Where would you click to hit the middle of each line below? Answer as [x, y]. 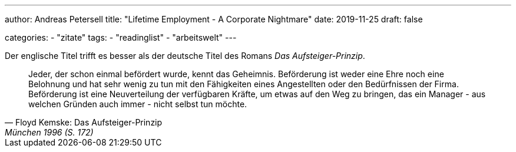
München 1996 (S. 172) [49, 132]
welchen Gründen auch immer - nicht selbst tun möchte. [138, 104]
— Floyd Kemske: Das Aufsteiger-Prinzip [84, 122]
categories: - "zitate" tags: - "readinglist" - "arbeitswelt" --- [121, 37]
